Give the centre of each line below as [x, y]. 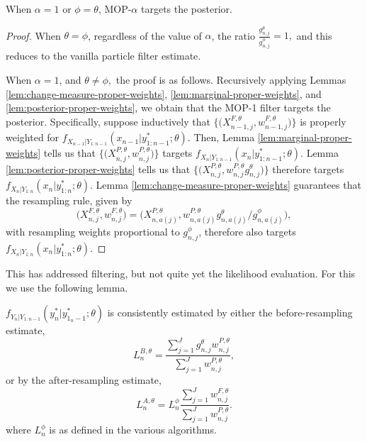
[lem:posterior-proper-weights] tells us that [98, 168]
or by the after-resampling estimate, [84, 380]
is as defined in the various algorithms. [133, 430]
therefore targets [308, 168]
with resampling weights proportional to [93, 232]
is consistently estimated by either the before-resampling [230, 313]
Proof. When [33, 35]
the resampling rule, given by [69, 200]
